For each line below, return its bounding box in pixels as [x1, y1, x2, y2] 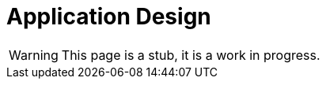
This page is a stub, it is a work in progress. [61, 46, 320, 63]
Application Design [6, 3, 211, 30]
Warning [9, 46, 59, 63]
